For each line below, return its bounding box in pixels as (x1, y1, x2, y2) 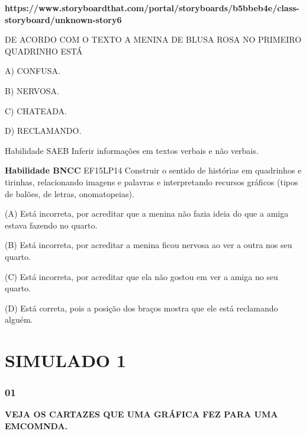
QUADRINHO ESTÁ (5, 44, 83, 57)
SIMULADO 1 (5, 348, 126, 372)
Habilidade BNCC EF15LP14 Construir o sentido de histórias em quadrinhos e (5, 164, 302, 176)
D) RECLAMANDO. (5, 124, 82, 137)
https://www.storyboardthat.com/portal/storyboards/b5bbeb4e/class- (5, 2, 299, 14)
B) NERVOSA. (5, 84, 59, 97)
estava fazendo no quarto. (5, 218, 98, 231)
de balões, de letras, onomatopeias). (5, 187, 134, 200)
